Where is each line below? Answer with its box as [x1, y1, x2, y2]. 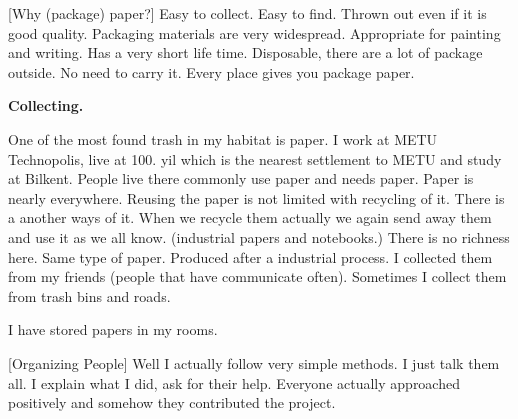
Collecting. [8, 95, 84, 116]
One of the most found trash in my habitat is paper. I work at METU [8, 128, 438, 149]
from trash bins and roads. [8, 285, 171, 306]
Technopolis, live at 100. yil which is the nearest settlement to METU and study [8, 148, 502, 169]
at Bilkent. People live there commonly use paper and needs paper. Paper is [8, 168, 474, 189]
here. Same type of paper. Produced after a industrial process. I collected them [8, 246, 493, 267]
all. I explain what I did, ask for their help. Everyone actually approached [8, 372, 460, 393]
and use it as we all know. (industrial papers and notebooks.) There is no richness [8, 226, 510, 247]
